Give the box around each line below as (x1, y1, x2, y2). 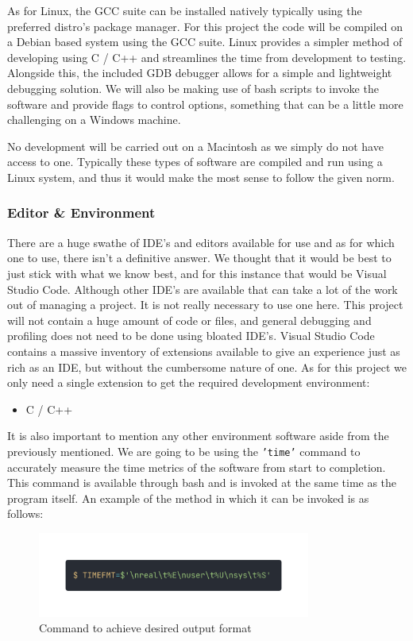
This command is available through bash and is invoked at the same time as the (7, 474, 397, 491)
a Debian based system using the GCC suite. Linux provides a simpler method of (7, 33, 403, 50)
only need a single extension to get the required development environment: (7, 374, 370, 391)
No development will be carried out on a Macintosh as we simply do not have (7, 137, 384, 154)
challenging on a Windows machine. (7, 111, 181, 128)
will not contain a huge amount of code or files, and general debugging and (7, 311, 372, 328)
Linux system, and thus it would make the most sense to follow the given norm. (7, 168, 395, 185)
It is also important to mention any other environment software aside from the (7, 427, 389, 444)
